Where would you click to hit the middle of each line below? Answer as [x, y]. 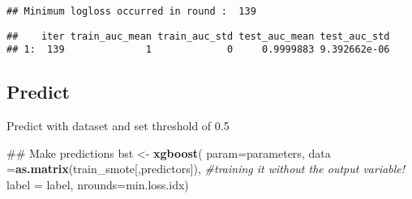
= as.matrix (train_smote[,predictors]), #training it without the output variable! [206, 169]
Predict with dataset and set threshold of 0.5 [118, 126]
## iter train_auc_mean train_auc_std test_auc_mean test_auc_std [198, 36]
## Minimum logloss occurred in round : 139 [131, 11]
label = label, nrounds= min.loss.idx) [98, 184]
